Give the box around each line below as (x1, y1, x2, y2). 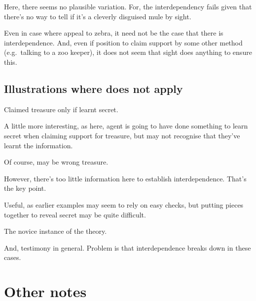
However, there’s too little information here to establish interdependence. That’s (4, 173, 247, 183)
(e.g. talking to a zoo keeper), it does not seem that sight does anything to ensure (4, 47, 252, 57)
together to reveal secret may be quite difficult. (4, 209, 146, 219)
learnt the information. (4, 140, 73, 150)
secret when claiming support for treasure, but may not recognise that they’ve (4, 130, 240, 140)
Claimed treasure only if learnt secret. (4, 104, 118, 114)
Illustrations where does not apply (4, 81, 183, 96)
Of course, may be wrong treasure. (4, 157, 109, 167)
